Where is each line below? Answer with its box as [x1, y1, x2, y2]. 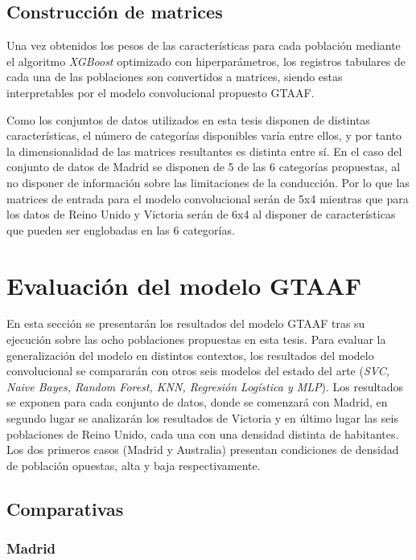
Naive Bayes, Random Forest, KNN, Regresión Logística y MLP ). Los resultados [6, 378, 404, 394]
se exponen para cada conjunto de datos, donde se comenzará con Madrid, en [6, 394, 388, 411]
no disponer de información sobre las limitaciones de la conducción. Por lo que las [6, 174, 410, 190]
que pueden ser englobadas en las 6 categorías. [6, 221, 235, 238]
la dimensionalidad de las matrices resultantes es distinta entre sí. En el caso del [6, 142, 402, 159]
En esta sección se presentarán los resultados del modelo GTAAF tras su [6, 315, 365, 332]
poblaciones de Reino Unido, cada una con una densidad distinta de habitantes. [6, 425, 399, 442]
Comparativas [6, 496, 124, 521]
